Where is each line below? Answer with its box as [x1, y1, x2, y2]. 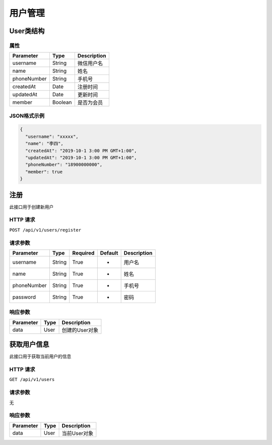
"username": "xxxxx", [25, 133, 79, 139]
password [12, 293, 36, 301]
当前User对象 [61, 429, 94, 436]
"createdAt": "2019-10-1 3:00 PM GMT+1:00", [25, 147, 137, 154]
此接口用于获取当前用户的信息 [9, 353, 72, 359]
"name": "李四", [25, 141, 64, 146]
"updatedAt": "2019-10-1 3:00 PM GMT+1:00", [25, 155, 137, 161]
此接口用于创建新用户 [9, 204, 54, 210]
